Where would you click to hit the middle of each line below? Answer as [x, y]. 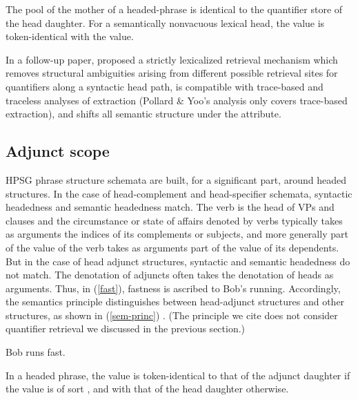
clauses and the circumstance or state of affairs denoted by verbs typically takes [174, 220]
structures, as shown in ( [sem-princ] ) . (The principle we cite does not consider [172, 315]
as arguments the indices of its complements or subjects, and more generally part [177, 234]
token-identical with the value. [70, 36]
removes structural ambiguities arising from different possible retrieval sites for [172, 73]
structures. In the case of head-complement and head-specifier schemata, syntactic [179, 193]
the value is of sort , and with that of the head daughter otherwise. [147, 389]
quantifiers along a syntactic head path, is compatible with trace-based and [165, 86]
